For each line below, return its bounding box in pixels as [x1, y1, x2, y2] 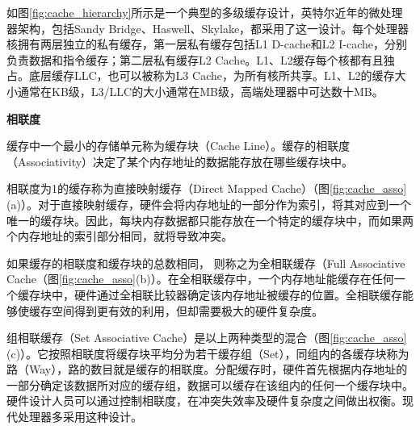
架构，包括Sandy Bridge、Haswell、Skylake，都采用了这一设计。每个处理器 [17, 19, 409, 36]
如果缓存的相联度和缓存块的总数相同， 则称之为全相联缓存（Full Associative [6, 254, 405, 271]
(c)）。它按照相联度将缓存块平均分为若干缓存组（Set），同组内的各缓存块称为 [6, 344, 409, 361]
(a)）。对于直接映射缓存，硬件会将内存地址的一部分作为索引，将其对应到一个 [6, 195, 411, 212]
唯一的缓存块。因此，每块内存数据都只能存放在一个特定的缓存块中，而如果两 [6, 211, 414, 228]
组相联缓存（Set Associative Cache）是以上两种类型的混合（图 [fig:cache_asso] [6, 329, 407, 346]
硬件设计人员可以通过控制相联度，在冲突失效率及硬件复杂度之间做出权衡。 [6, 392, 402, 409]
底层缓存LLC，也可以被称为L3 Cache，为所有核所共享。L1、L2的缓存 [28, 67, 395, 84]
